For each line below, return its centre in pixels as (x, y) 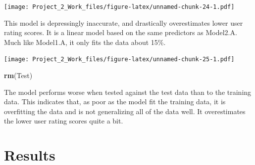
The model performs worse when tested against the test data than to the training (128, 92)
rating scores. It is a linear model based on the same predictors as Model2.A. (121, 32)
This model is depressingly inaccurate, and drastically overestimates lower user (124, 22)
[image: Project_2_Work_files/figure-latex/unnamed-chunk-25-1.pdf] (119, 60)
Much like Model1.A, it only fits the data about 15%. (85, 42)
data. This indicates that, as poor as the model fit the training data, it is (115, 102)
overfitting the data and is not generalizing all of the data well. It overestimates (125, 111)
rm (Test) (18, 75)
